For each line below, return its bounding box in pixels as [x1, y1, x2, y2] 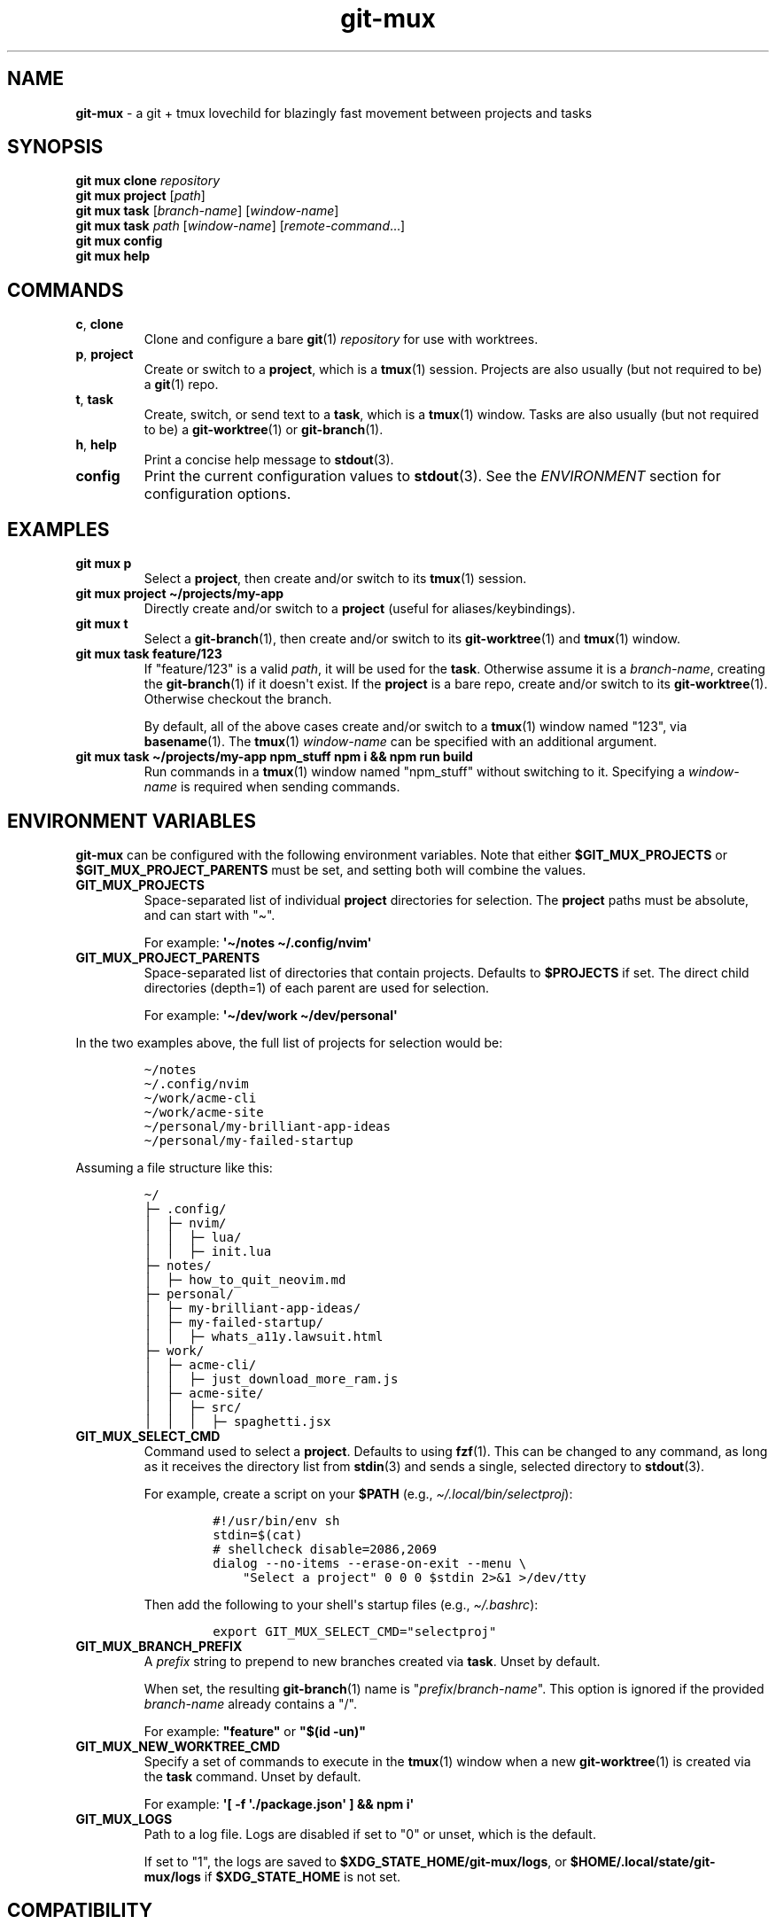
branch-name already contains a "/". [144, 1695, 358, 1711]
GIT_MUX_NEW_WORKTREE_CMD [75, 1738, 281, 1754]
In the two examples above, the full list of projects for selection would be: [75, 1034, 503, 1050]
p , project [75, 347, 134, 362]
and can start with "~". [144, 907, 275, 923]
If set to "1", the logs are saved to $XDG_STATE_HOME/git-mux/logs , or [144, 1853, 567, 1869]
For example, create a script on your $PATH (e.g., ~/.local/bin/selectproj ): [144, 1485, 573, 1501]
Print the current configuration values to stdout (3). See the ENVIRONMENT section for [144, 467, 721, 486]
